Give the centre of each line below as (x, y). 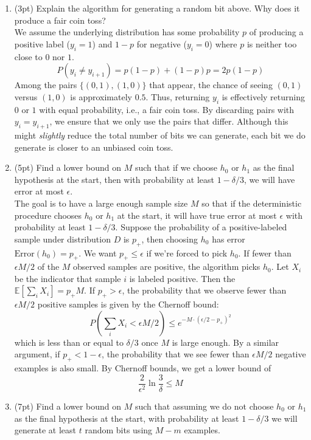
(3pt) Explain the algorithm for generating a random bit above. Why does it (157, 8)
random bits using (119, 430)
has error (229, 239)
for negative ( (162, 43)
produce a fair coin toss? (60, 20)
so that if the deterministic (252, 203)
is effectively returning (263, 96)
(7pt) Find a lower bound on (68, 406)
